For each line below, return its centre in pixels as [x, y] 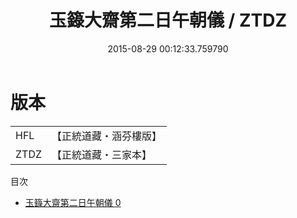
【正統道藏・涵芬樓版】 [107, 136]
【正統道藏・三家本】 [102, 154]
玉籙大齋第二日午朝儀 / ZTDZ [168, 20]
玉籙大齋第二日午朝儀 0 [73, 202]
